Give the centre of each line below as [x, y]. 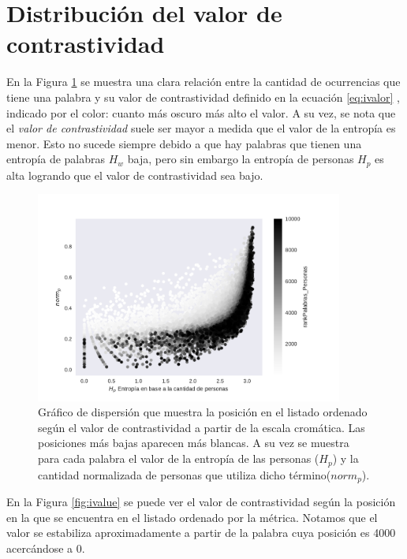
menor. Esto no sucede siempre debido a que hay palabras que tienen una [184, 143]
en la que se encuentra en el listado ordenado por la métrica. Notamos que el [192, 517]
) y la [345, 458]
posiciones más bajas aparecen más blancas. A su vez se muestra [194, 443]
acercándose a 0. [46, 548]
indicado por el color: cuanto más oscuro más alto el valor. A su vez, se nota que [201, 112]
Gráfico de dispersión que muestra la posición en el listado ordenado [203, 412]
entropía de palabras [56, 159]
